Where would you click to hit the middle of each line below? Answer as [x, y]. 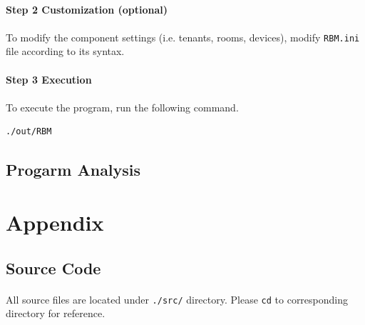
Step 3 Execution [49, 79]
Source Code [53, 267]
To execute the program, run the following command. [122, 107]
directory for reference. [56, 313]
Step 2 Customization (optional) [87, 9]
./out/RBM [29, 132]
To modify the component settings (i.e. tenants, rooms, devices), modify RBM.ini [183, 37]
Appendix [55, 222]
